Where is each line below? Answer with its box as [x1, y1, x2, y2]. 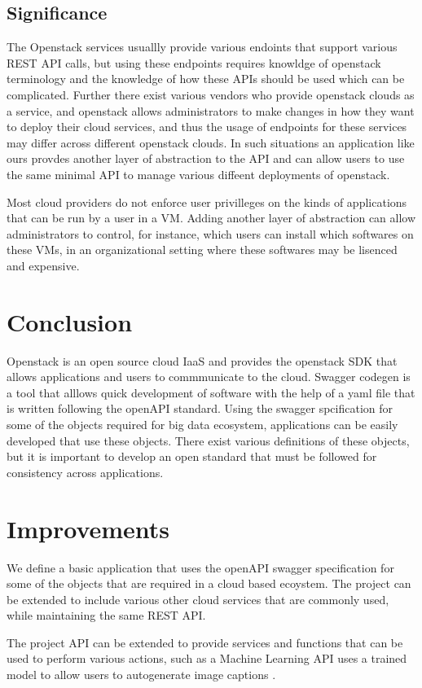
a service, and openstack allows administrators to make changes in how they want [7, 102, 415, 119]
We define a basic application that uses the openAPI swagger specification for [7, 559, 394, 576]
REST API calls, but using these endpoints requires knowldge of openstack [7, 54, 381, 71]
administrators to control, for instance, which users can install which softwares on [7, 225, 414, 242]
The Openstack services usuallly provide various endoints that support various [7, 38, 398, 55]
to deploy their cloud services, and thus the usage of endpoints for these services [7, 118, 407, 135]
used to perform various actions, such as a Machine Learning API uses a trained [7, 650, 407, 667]
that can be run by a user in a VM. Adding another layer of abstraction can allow [7, 209, 416, 226]
